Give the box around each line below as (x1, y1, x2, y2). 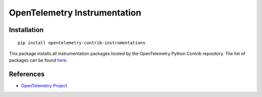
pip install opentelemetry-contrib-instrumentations (17, 40, 146, 46)
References (9, 70, 45, 79)
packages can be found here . (9, 57, 68, 63)
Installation (9, 26, 44, 34)
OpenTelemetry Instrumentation (9, 7, 142, 18)
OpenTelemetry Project (21, 83, 67, 89)
